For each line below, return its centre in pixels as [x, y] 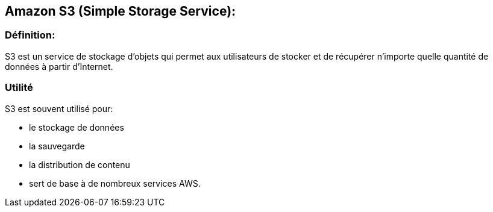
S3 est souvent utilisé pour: [59, 108]
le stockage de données [77, 127]
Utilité [19, 88]
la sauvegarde [57, 146]
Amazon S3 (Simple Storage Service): [121, 11]
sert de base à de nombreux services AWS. [115, 183]
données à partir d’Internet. [59, 66]
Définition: [30, 35]
